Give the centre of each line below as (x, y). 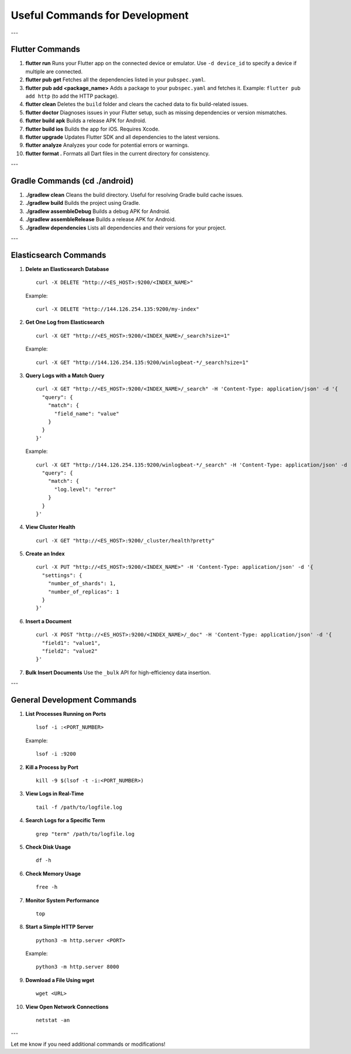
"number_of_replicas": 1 (83, 592)
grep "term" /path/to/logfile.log (85, 834)
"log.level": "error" (85, 489)
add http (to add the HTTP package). (72, 96)
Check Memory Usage (53, 873)
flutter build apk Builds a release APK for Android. (86, 121)
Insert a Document (49, 621)
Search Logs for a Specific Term (65, 820)
